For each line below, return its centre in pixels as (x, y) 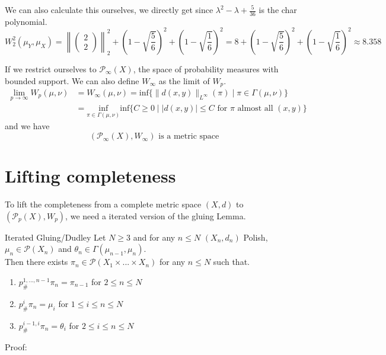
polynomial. (26, 21)
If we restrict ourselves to (51, 68)
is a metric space (189, 137)
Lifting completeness (90, 176)
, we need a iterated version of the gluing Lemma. (156, 215)
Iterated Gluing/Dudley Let (55, 237)
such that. (231, 262)
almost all (255, 109)
